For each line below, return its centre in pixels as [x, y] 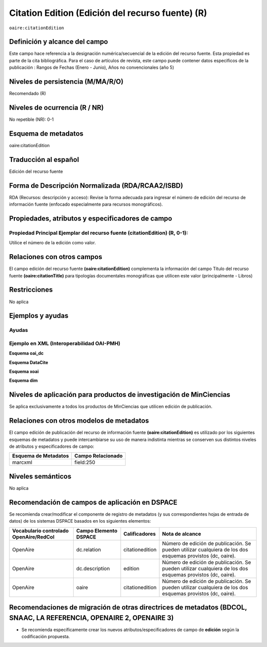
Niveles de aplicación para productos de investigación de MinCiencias [120, 395]
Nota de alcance [181, 534]
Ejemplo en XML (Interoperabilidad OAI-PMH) [65, 343]
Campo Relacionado [99, 456]
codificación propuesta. [46, 637]
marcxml [22, 462]
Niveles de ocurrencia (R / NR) [56, 107]
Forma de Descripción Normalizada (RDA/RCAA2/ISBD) [96, 186]
